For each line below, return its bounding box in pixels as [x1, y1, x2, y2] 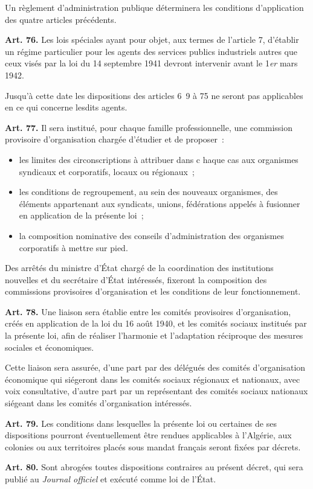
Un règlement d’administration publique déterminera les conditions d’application [5, 1, 304, 13]
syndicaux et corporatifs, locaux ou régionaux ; [19, 165, 195, 177]
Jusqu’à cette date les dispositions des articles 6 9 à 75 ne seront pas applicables [5, 89, 303, 101]
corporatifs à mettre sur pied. [19, 241, 128, 254]
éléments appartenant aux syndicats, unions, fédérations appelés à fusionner [19, 197, 300, 209]
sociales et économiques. [5, 340, 94, 353]
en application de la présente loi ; [19, 209, 144, 222]
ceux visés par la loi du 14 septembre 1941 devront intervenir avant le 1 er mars [5, 57, 298, 69]
